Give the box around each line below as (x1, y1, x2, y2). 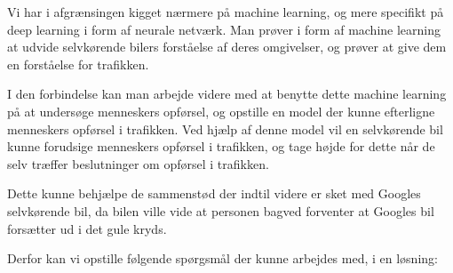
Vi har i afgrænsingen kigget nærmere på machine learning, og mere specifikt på (7, 3, 444, 20)
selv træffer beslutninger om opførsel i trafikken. (7, 154, 269, 173)
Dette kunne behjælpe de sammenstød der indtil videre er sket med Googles (7, 184, 421, 203)
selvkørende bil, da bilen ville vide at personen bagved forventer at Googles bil (7, 201, 434, 220)
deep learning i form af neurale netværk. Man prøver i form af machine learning (7, 20, 441, 38)
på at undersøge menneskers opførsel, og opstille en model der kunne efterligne (7, 101, 435, 120)
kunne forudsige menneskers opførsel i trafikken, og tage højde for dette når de (7, 137, 435, 156)
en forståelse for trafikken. (7, 54, 149, 73)
